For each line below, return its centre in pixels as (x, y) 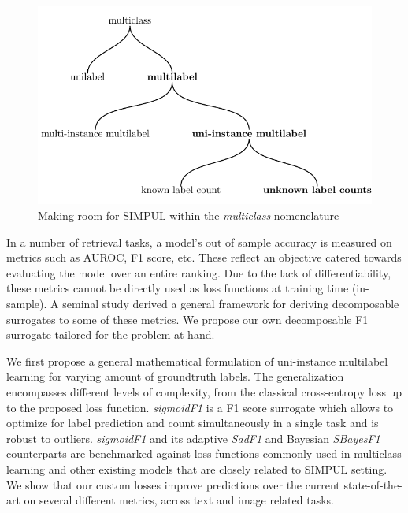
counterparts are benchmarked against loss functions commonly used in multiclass (204, 454)
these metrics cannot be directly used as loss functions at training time (178, 288)
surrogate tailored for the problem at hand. (111, 335)
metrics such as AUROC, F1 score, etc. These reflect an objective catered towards (204, 257)
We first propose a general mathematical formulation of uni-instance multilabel (197, 361)
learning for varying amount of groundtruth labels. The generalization (175, 376)
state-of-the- (373, 484)
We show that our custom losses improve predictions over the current (173, 484)
